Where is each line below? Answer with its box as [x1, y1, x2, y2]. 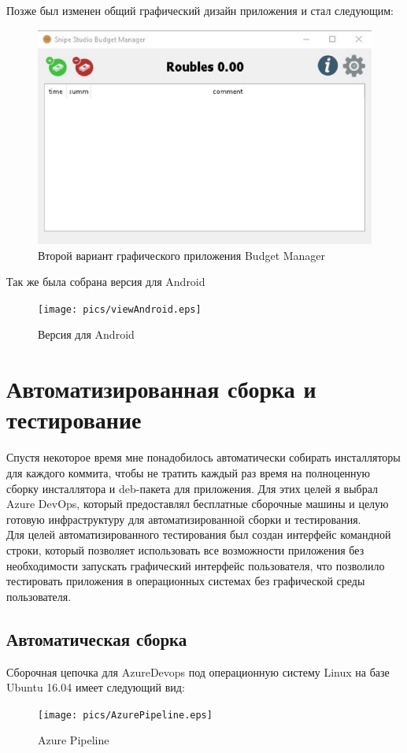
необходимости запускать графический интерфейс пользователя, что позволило [6, 557, 385, 573]
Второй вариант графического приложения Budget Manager [38, 247, 326, 263]
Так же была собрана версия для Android [6, 273, 205, 290]
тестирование [6, 403, 142, 436]
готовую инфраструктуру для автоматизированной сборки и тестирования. [6, 510, 361, 527]
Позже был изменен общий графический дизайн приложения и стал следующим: [6, 2, 394, 18]
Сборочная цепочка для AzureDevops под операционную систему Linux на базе [6, 663, 390, 680]
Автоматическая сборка [6, 626, 187, 651]
